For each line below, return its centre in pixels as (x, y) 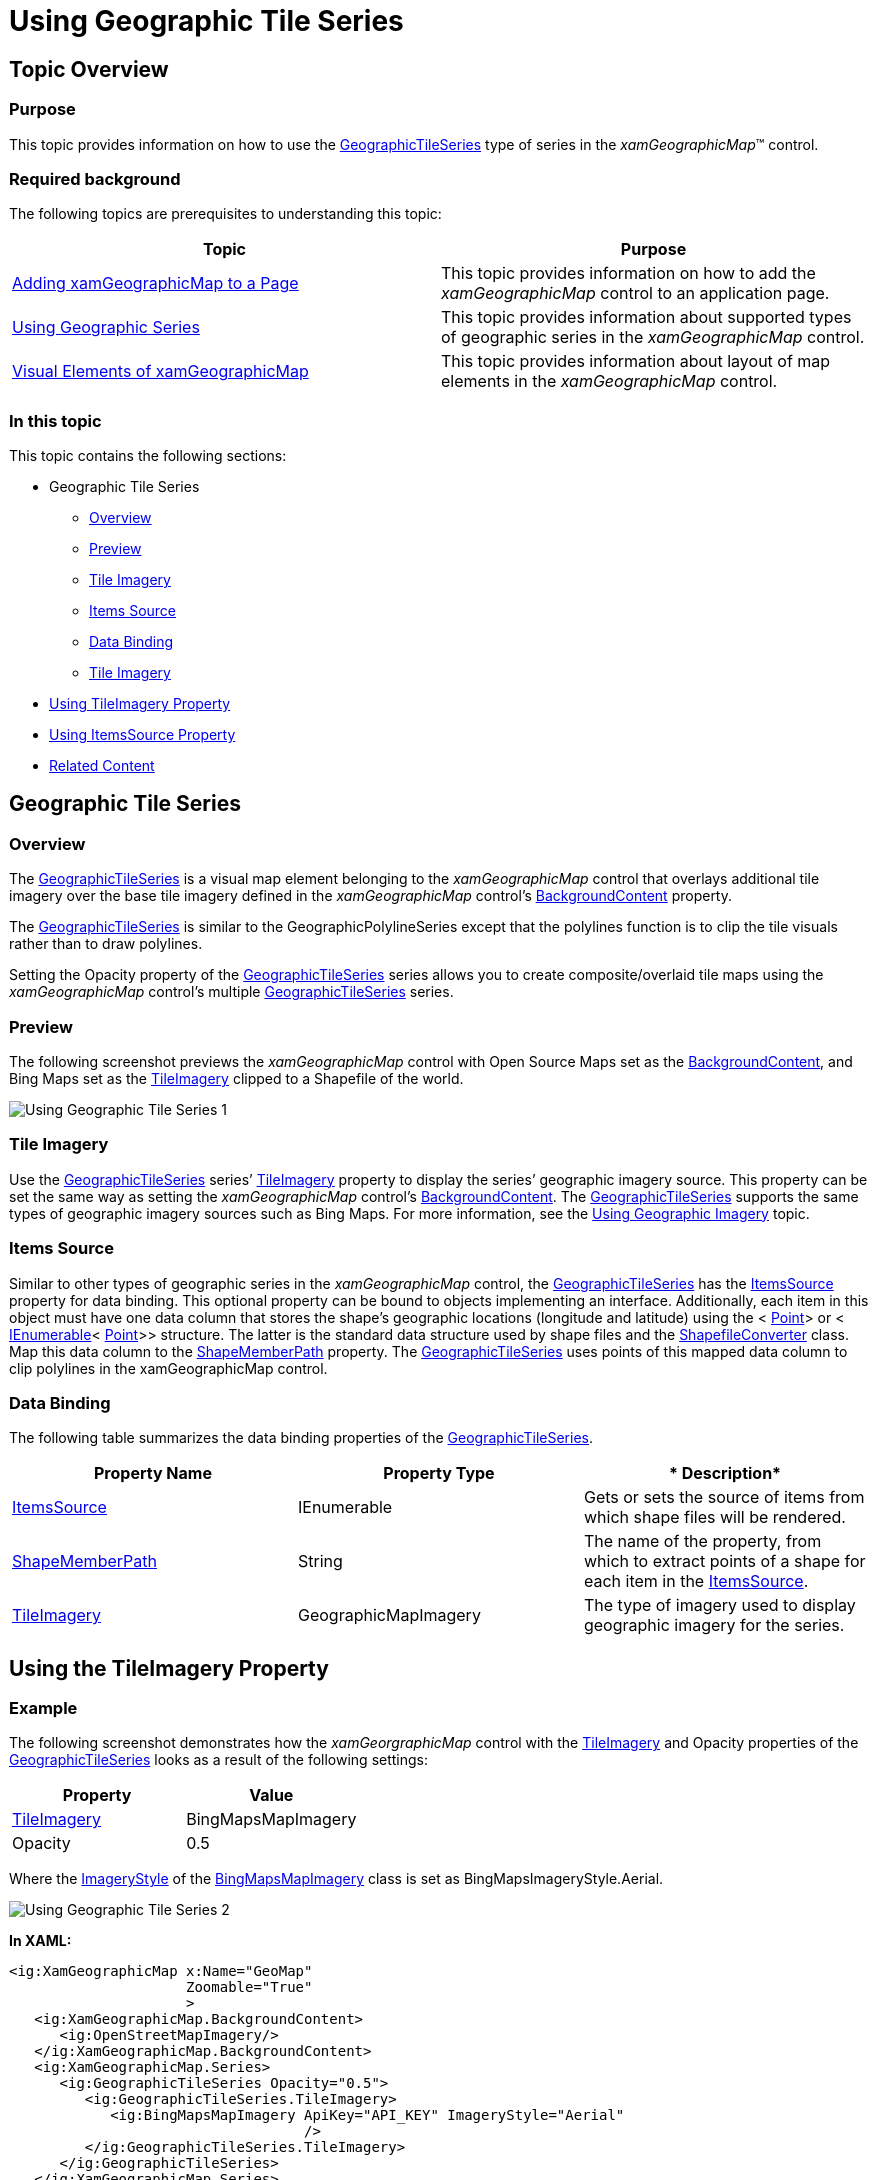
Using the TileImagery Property (169, 1668)
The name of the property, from (702, 1541)
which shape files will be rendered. (714, 1517)
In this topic (55, 420)
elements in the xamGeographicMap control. (609, 381)
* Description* (725, 1473)
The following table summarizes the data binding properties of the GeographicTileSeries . (301, 1438)
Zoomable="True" (249, 1987)
